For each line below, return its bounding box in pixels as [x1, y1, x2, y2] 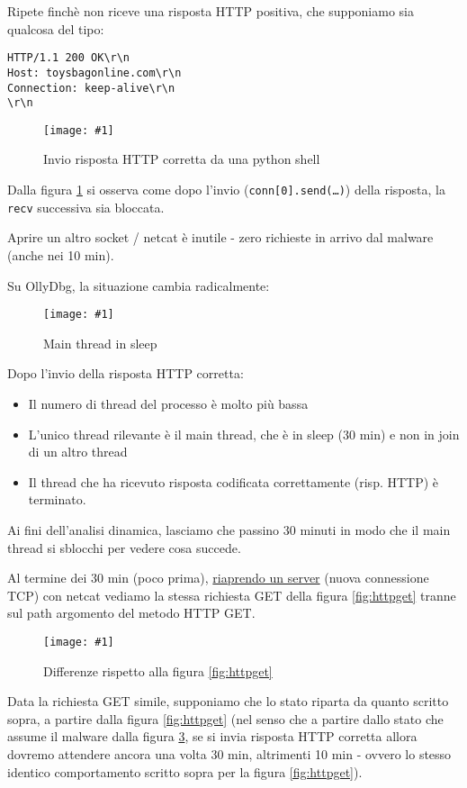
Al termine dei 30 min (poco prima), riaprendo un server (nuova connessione [7, 568, 429, 587]
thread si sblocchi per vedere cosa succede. [7, 538, 241, 557]
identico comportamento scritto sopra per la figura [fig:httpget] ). [7, 762, 363, 781]
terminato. [28, 490, 86, 509]
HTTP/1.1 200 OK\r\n [7, 51, 130, 65]
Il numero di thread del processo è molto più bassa [28, 394, 309, 412]
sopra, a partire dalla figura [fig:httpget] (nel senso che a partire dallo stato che [7, 709, 444, 728]
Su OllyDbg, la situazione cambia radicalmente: [7, 276, 270, 294]
